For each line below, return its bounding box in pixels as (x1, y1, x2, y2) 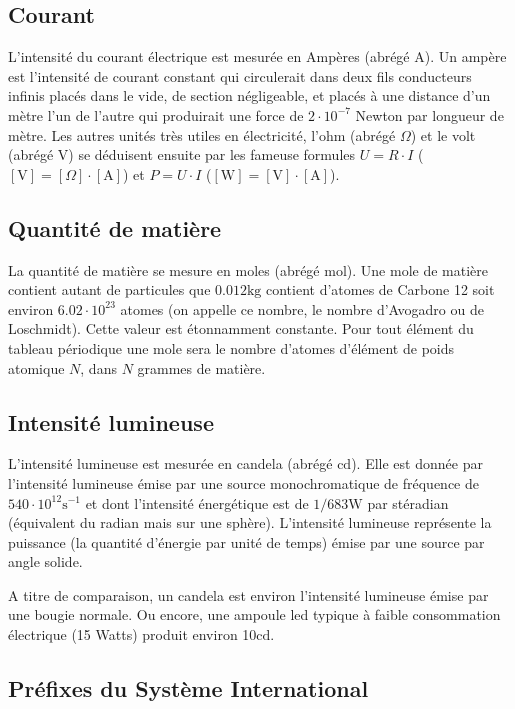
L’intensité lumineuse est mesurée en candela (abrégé (8, 453, 333, 474)
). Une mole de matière (346, 259, 489, 280)
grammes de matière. (137, 357, 266, 378)
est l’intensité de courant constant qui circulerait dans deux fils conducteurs (8, 65, 472, 86)
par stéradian (367, 492, 449, 513)
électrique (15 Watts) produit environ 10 (8, 624, 257, 645)
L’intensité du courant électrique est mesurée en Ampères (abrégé (8, 46, 410, 67)
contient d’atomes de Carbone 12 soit (265, 279, 495, 300)
